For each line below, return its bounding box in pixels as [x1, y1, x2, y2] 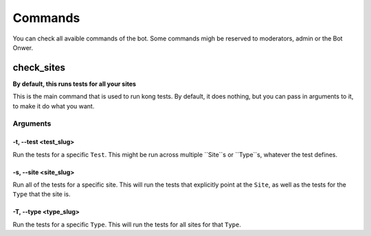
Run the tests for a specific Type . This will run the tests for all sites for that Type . [12, 220, 242, 228]
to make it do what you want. [12, 102, 95, 110]
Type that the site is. [12, 190, 71, 198]
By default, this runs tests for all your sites [12, 80, 137, 88]
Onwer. [12, 43, 34, 51]
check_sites [12, 62, 65, 73]
